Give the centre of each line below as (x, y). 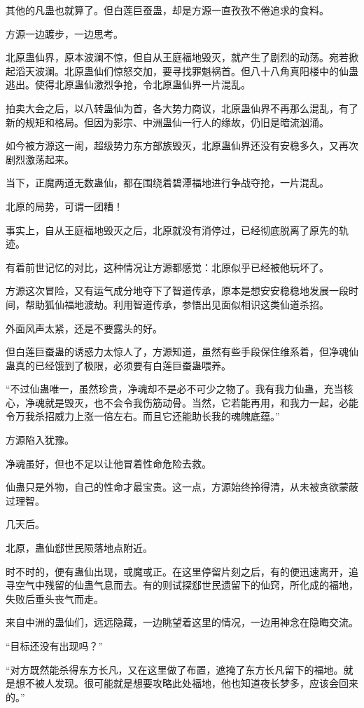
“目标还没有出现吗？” (55, 646)
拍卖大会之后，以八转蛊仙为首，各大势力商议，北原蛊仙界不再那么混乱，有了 (182, 108)
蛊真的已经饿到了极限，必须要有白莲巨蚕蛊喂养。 (118, 365)
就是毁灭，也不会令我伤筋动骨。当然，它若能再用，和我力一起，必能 (201, 402)
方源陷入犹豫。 (40, 440)
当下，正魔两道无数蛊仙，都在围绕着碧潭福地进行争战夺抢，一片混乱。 (167, 183)
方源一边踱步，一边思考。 (64, 33)
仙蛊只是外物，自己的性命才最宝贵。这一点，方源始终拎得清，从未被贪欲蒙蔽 (182, 487)
